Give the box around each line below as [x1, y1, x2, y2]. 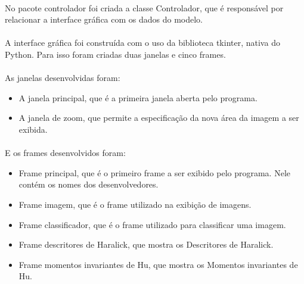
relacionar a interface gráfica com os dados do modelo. [5, 13, 203, 26]
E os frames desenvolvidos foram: [5, 146, 126, 159]
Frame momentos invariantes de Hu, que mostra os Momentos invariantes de [18, 258, 298, 270]
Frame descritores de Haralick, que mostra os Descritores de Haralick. [18, 238, 274, 251]
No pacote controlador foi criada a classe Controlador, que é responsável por [5, 1, 284, 14]
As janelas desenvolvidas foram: [5, 71, 120, 84]
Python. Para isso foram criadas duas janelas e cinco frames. [5, 48, 226, 60]
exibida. [18, 123, 48, 135]
